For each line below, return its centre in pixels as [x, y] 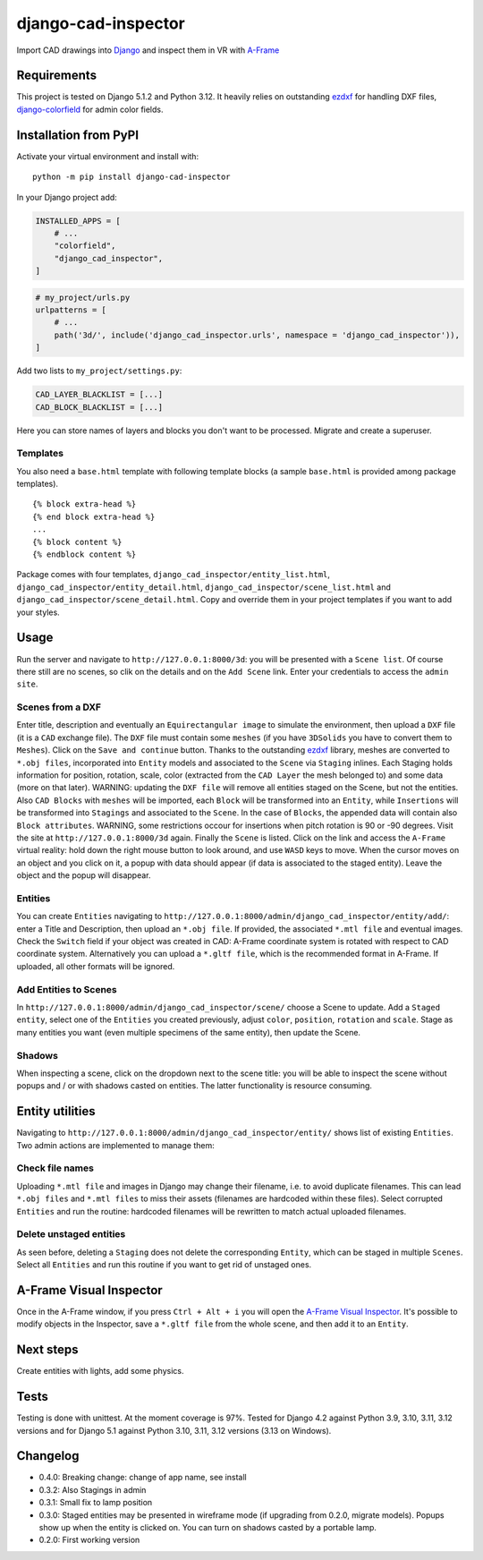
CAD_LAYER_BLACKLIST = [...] [99, 395]
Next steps [47, 1350]
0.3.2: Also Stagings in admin [93, 1489]
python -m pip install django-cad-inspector [132, 177]
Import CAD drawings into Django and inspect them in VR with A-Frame [148, 50]
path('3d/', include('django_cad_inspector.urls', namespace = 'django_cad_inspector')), [257, 335]
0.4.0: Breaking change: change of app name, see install [143, 1478]
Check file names [55, 1168]
